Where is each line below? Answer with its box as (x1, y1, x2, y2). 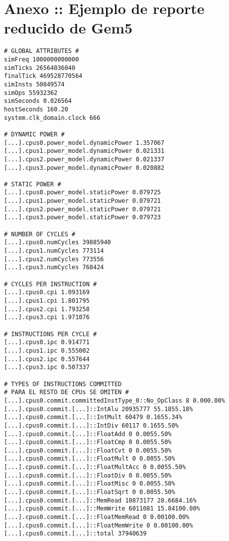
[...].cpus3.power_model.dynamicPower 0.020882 (4, 164, 165, 171)
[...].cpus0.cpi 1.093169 (4, 289, 90, 296)
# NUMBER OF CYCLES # (4, 230, 76, 238)
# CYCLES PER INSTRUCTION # (4, 280, 97, 288)
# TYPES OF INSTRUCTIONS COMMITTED (4, 380, 122, 388)
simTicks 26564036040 (4, 64, 76, 71)
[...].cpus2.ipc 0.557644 (4, 355, 90, 363)
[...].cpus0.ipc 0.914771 (4, 339, 90, 346)
